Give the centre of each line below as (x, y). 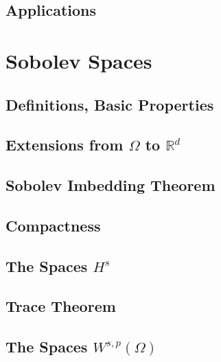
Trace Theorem (61, 306)
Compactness (53, 225)
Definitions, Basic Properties (110, 104)
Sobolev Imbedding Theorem (110, 185)
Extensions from (65, 145)
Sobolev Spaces (79, 60)
